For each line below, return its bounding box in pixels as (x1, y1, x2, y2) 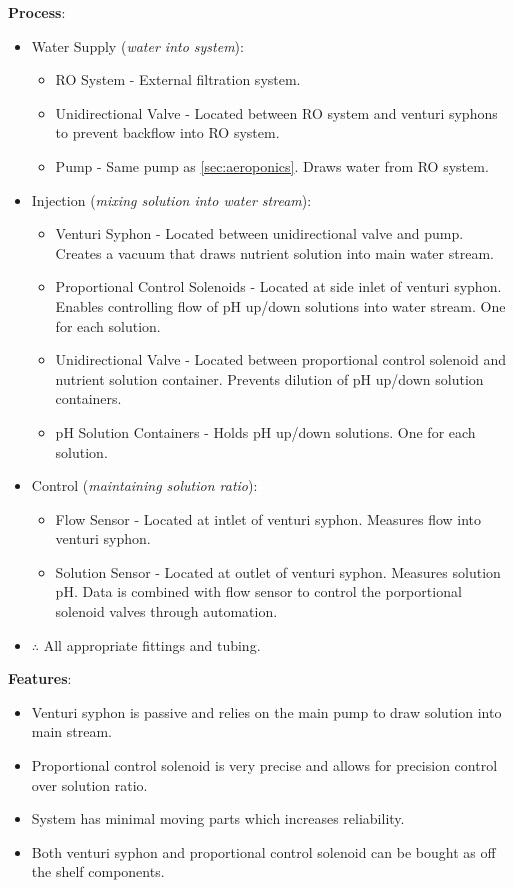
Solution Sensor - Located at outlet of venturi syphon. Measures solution (55, 561, 501, 582)
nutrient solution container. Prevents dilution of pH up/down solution (55, 368, 484, 389)
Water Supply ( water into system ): (31, 35, 244, 56)
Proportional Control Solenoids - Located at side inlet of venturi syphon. (55, 276, 502, 297)
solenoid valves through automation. (55, 601, 278, 622)
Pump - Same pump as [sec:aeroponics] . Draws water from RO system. (55, 155, 489, 176)
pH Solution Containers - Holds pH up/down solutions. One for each (55, 421, 476, 442)
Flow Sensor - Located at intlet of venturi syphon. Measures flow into (55, 508, 482, 529)
